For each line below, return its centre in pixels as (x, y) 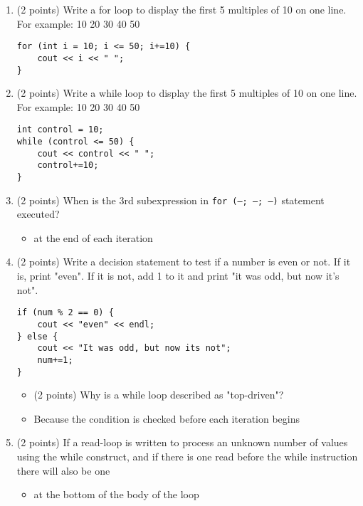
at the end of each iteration (93, 237)
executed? (38, 214)
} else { (37, 336)
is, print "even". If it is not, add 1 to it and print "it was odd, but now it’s (178, 276)
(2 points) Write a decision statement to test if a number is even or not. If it (184, 262)
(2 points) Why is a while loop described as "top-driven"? (159, 395)
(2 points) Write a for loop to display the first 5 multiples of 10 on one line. (181, 9)
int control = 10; (60, 130)
